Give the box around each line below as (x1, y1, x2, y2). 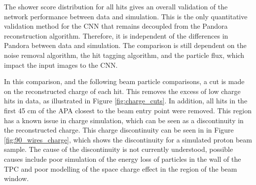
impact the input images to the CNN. (4, 59, 118, 70)
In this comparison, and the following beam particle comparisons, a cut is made (4, 76, 245, 87)
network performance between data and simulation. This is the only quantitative (4, 11, 248, 21)
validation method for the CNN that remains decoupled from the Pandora (4, 21, 228, 31)
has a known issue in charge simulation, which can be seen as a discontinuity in (4, 115, 244, 125)
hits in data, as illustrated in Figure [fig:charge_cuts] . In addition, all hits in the (4, 95, 248, 106)
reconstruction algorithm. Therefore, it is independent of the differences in (4, 30, 228, 41)
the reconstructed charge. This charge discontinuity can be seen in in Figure (4, 125, 234, 135)
